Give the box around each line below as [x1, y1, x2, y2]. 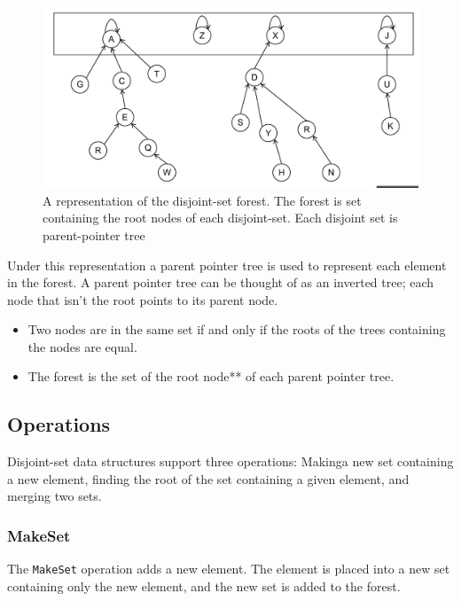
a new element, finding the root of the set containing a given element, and [7, 469, 410, 488]
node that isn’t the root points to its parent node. [7, 290, 278, 308]
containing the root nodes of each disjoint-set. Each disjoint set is [43, 208, 398, 227]
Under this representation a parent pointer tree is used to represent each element [7, 255, 447, 274]
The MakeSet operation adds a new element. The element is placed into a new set [7, 559, 450, 578]
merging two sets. [7, 487, 102, 505]
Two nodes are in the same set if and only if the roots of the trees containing [27, 320, 446, 339]
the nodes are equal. [27, 337, 137, 355]
